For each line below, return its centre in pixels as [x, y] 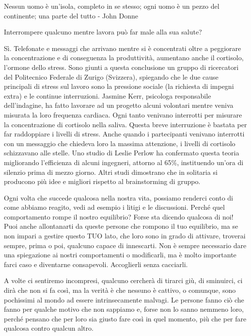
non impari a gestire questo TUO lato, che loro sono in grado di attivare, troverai [125, 236]
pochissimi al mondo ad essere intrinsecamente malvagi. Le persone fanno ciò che [124, 299]
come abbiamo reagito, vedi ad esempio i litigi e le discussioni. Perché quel [114, 207]
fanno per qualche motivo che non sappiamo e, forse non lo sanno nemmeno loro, [124, 309]
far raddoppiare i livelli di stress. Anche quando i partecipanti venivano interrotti [124, 134]
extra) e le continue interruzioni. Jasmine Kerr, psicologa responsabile [108, 95]
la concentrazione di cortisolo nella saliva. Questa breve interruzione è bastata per [125, 124]
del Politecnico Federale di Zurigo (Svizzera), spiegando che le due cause [111, 76]
